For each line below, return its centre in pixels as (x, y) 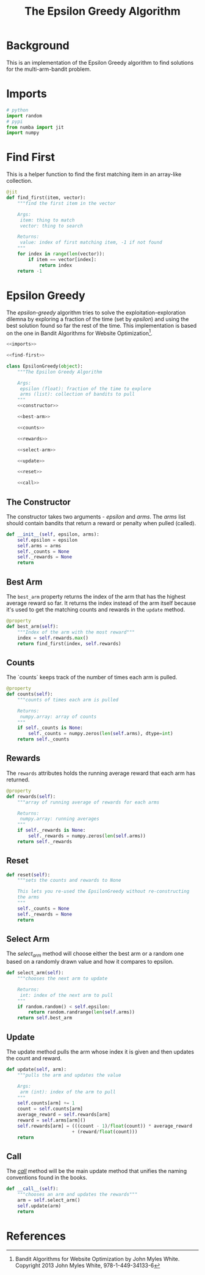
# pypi (15, 121)
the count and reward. (34, 1059)
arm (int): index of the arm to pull (68, 1092)
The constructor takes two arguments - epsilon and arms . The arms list (96, 516)
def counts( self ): (30, 694)
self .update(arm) (39, 1206)
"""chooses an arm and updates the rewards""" (77, 1195)
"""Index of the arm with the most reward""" (76, 632)
